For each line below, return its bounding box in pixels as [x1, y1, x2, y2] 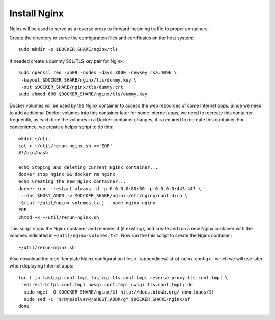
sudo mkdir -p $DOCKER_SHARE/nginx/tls [18, 46, 118, 52]
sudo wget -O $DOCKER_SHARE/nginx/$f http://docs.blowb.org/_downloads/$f [23, 289, 215, 295]
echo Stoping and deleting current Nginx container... [18, 164, 158, 170]
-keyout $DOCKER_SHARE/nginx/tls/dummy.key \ [21, 77, 137, 83]
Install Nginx [9, 8, 64, 19]
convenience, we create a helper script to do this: [9, 124, 114, 130]
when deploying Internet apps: [9, 263, 74, 269]
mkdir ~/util [18, 136, 51, 142]
